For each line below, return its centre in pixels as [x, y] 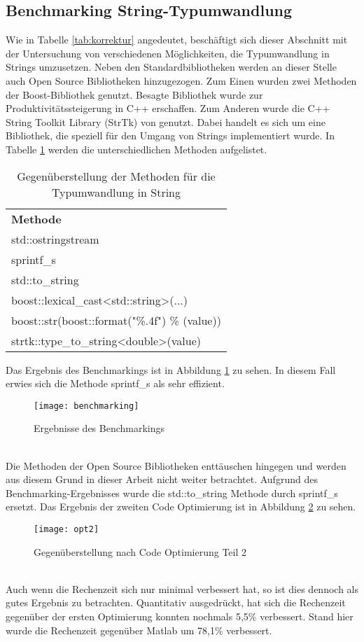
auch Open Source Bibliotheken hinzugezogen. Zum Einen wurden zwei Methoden [181, 80]
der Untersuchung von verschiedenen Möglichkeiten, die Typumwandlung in [168, 53]
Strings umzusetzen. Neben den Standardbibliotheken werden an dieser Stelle [171, 67]
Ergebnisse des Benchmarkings [99, 428]
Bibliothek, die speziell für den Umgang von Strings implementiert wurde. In [170, 135]
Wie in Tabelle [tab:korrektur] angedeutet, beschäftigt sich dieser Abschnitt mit [177, 40]
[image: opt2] [66, 529]
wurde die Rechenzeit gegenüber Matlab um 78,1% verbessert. [139, 630]
